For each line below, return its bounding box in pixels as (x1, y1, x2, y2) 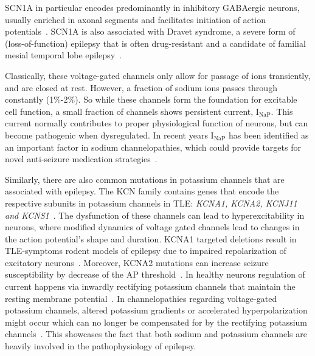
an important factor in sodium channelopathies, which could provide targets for (5, 140, 301, 153)
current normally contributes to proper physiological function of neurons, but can (5, 117, 308, 129)
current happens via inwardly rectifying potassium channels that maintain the (5, 280, 296, 293)
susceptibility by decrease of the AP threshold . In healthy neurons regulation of (5, 268, 305, 281)
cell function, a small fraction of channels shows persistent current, (5, 104, 254, 117)
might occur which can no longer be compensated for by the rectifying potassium (5, 315, 307, 328)
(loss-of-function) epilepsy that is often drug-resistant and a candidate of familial (5, 36, 306, 49)
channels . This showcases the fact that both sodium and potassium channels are (5, 327, 307, 340)
